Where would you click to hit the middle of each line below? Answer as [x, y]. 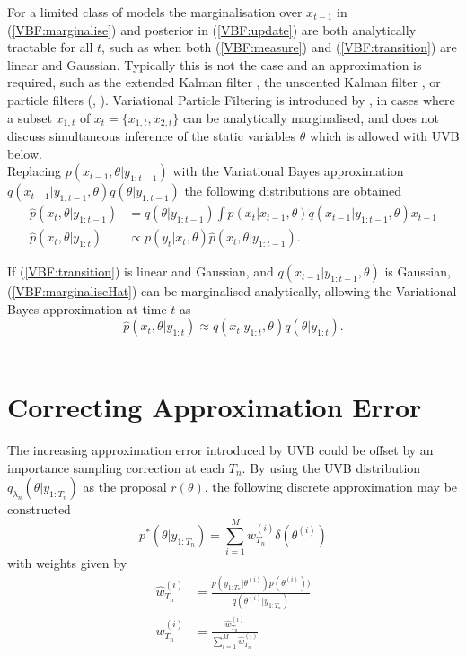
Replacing [35, 171]
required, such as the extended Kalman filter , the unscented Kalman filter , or [224, 82]
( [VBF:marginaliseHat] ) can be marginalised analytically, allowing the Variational [232, 291]
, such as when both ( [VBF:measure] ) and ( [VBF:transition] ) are [279, 47]
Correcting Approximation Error [215, 407]
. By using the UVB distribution [331, 467]
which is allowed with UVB [384, 136]
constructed [39, 509]
